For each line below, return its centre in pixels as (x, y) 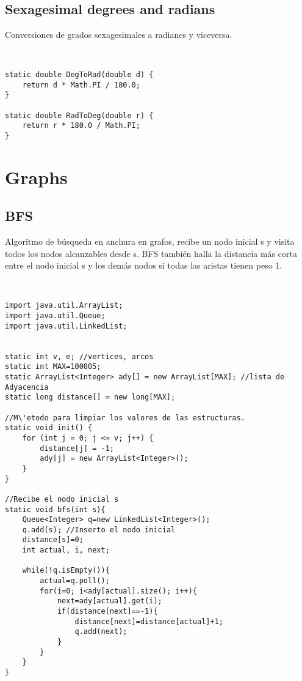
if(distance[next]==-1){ (107, 612)
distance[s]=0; (53, 540)
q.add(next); (101, 632)
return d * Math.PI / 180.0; (81, 85)
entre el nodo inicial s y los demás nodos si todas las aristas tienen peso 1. (144, 265)
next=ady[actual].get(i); (110, 601)
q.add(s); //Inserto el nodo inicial (99, 530)
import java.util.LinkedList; (66, 326)
